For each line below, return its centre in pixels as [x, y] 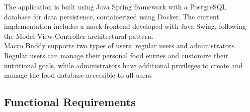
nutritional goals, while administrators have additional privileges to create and [124, 65]
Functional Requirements [70, 102]
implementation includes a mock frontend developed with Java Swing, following [125, 26]
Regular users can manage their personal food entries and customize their [116, 55]
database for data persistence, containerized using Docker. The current [112, 16]
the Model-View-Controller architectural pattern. [79, 36]
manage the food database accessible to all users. [79, 75]
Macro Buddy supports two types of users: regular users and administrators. [120, 46]
